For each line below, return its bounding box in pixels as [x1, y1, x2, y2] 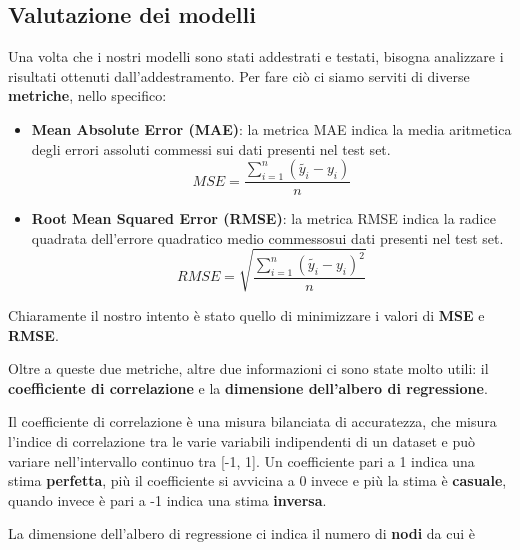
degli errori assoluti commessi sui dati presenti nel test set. [31, 138, 391, 159]
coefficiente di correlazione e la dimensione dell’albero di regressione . [8, 377, 488, 398]
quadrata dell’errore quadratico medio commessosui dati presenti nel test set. [31, 227, 504, 248]
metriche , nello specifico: [8, 85, 167, 106]
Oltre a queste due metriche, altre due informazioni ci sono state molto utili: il [8, 358, 489, 379]
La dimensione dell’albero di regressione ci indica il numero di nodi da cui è [8, 523, 475, 544]
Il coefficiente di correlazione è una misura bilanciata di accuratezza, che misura [8, 411, 497, 432]
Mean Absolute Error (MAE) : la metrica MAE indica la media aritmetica [31, 118, 512, 139]
